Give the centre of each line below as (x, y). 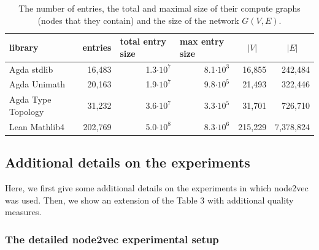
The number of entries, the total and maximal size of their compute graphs (159, 8)
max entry (202, 41)
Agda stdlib (31, 69)
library (24, 47)
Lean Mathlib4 (37, 126)
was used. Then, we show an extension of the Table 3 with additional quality (149, 200)
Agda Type (30, 99)
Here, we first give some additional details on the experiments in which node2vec (157, 188)
